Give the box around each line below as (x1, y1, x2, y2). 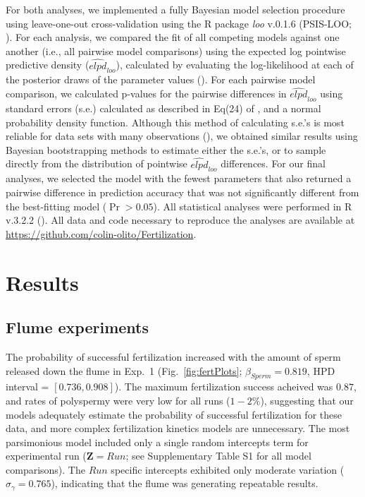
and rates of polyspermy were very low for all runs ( (6, 393, 230, 407)
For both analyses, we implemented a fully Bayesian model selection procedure (6, 2, 345, 16)
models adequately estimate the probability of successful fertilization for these (6, 407, 342, 421)
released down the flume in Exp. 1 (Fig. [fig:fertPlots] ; (6, 363, 242, 378)
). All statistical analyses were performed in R (153, 198, 352, 213)
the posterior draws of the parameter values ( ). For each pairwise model (6, 72, 316, 87)
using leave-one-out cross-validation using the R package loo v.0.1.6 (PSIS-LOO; (6, 16, 352, 30)
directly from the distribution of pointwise (6, 156, 187, 171)
